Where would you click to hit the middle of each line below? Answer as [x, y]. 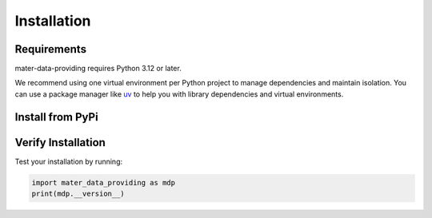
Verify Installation [60, 143]
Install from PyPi [57, 117]
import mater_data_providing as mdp [104, 182]
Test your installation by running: [69, 161]
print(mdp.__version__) [78, 194]
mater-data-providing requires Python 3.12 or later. [98, 69]
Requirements [51, 49]
